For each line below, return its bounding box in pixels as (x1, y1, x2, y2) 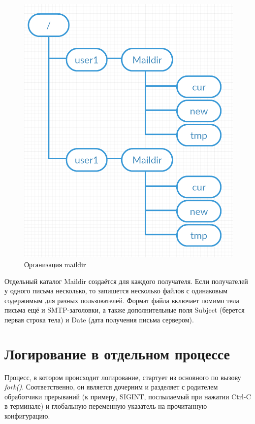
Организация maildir (24, 259, 86, 269)
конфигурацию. (4, 411, 50, 421)
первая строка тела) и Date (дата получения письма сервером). (4, 314, 194, 324)
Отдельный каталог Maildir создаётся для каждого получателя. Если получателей (4, 276, 248, 286)
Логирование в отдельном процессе (4, 343, 230, 363)
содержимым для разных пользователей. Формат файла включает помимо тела (4, 295, 239, 305)
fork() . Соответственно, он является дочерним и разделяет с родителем (4, 382, 218, 392)
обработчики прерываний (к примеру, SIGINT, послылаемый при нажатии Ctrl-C (4, 391, 251, 401)
